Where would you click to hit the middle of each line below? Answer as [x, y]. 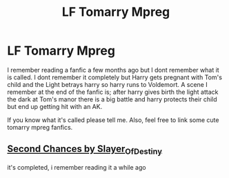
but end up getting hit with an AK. [55, 106]
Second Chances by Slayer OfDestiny [84, 150]
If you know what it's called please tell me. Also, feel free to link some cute [113, 120]
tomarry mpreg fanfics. [40, 127]
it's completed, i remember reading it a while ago [77, 167]
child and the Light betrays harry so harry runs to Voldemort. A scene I [108, 84]
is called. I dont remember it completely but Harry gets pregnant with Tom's [115, 77]
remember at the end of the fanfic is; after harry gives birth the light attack [113, 92]
